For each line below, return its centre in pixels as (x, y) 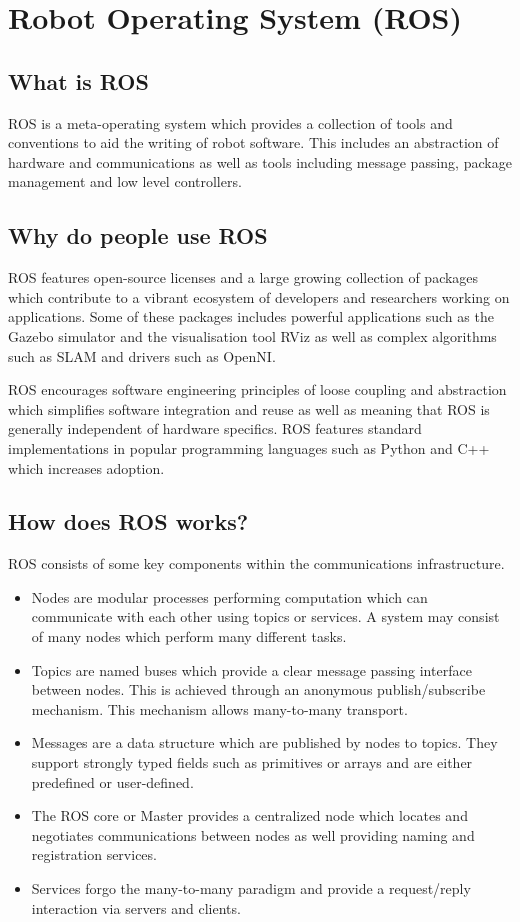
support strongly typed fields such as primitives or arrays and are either (252, 762)
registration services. (94, 854)
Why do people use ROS (138, 235)
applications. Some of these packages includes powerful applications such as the (251, 316)
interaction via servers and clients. (136, 907)
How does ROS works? (128, 521)
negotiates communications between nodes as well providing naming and (253, 834)
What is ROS (78, 80)
